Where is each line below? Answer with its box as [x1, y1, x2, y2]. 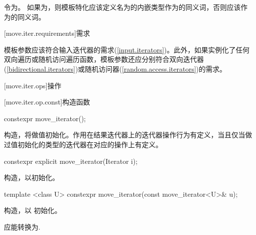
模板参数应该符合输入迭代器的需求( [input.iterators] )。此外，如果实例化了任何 [4, 44, 250, 54]
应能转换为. [4, 221, 40, 232]
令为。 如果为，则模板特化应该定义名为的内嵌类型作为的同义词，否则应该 [4, 2, 241, 12]
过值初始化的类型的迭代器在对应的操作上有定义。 [4, 139, 162, 149]
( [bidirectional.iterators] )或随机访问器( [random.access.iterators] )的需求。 [4, 63, 226, 74]
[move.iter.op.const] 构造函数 [4, 97, 90, 107]
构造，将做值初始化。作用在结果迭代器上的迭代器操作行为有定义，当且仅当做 [4, 130, 252, 140]
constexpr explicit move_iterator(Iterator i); [4, 156, 138, 166]
